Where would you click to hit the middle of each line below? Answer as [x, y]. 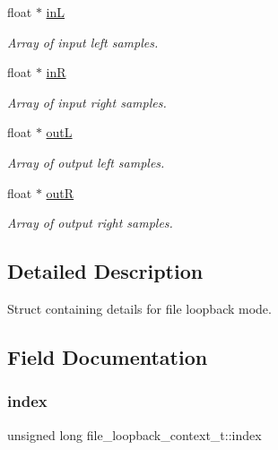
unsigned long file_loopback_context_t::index [135, 434]
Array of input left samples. [83, 42]
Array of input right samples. [87, 102]
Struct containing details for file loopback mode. [139, 308]
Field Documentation [108, 356]
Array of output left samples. [86, 162]
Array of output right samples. [90, 223]
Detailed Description [105, 271]
